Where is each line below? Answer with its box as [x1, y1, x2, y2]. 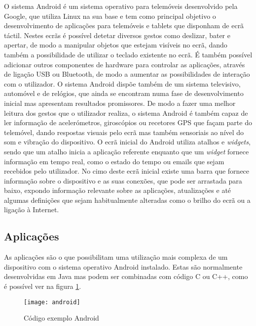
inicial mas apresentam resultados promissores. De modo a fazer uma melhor [4, 97, 236, 108]
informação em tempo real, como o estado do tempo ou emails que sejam [4, 156, 224, 166]
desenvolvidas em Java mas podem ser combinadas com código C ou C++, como [4, 271, 248, 281]
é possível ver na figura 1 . [4, 281, 81, 291]
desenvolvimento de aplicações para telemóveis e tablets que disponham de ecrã [4, 20, 244, 31]
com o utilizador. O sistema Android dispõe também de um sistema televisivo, [4, 78, 241, 89]
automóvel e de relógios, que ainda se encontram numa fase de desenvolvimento [4, 88, 244, 98]
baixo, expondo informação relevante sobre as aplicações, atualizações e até [4, 185, 231, 195]
